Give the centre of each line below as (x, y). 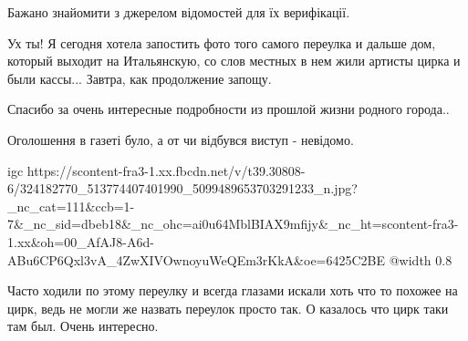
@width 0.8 (421, 259)
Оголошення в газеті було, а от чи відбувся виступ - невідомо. (181, 139)
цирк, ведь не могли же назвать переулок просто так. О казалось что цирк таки (228, 308)
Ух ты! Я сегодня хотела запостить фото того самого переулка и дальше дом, (222, 42)
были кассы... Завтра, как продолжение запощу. (140, 78)
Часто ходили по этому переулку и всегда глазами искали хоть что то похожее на (233, 290)
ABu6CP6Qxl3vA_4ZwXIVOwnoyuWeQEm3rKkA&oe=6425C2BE (197, 259)
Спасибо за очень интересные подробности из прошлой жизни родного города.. (229, 109)
